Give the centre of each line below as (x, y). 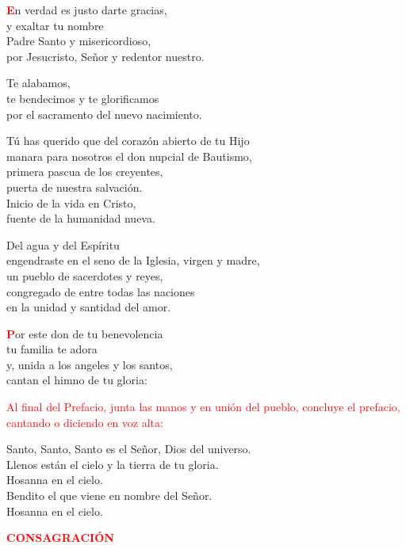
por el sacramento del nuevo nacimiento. (104, 114)
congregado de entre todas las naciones (101, 291)
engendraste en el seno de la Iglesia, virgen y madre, (133, 260)
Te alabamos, (38, 83)
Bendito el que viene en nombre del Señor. (109, 496)
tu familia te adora (52, 349)
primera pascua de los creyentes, (85, 172)
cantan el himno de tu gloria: (77, 380)
